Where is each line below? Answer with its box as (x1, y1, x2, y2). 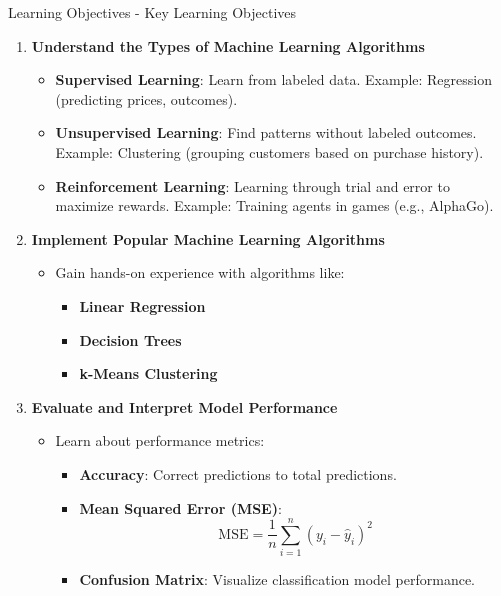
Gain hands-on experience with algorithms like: (55, 262, 345, 283)
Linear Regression (79, 295, 206, 316)
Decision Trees (79, 329, 182, 350)
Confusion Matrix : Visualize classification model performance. (79, 569, 476, 590)
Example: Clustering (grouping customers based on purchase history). (55, 141, 484, 162)
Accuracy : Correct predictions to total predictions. (79, 463, 397, 484)
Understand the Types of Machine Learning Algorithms (31, 35, 425, 56)
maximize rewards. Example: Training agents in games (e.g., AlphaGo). (55, 195, 494, 216)
